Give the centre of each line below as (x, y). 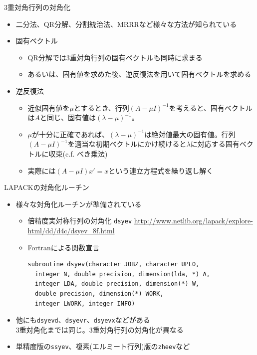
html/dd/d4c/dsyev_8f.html (71, 230)
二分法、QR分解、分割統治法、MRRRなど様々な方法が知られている (126, 24)
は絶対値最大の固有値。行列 (190, 134)
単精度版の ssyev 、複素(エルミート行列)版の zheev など (103, 346)
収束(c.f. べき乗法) (78, 153)
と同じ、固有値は (68, 117)
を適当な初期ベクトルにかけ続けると (127, 144)
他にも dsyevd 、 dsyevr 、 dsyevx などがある (83, 320)
